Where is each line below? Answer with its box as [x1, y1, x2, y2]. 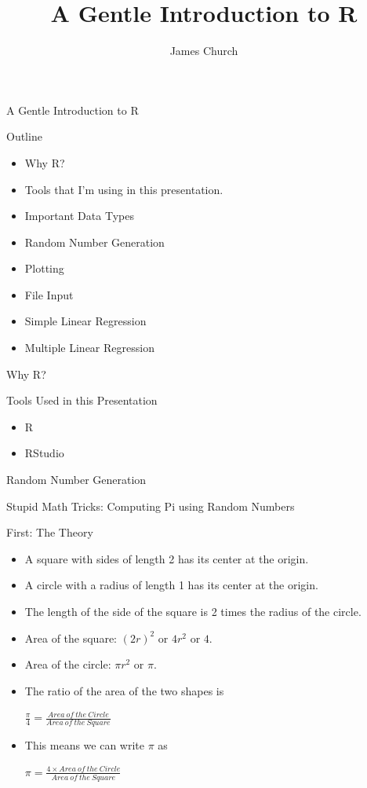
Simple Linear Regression [24, 313, 147, 329]
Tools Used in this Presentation [6, 392, 158, 409]
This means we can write [24, 737, 145, 753]
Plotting [24, 260, 64, 277]
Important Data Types [24, 207, 134, 224]
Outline [6, 128, 42, 145]
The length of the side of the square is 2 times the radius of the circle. [24, 603, 362, 619]
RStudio [24, 445, 64, 461]
